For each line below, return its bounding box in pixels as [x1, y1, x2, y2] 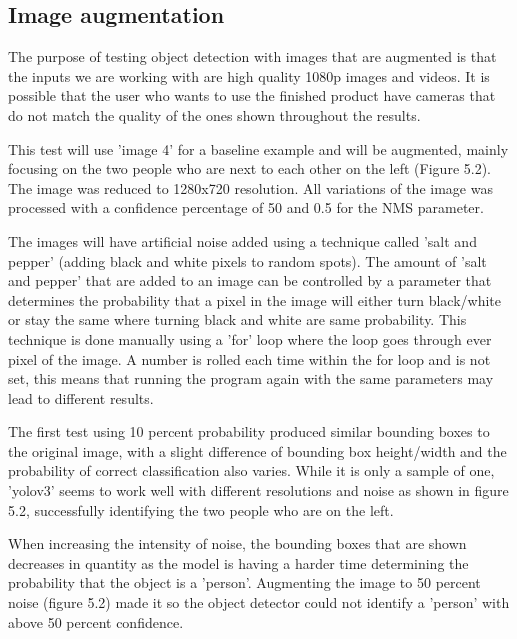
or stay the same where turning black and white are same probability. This [8, 309, 467, 330]
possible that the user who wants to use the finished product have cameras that [8, 85, 496, 106]
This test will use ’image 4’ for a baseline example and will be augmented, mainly [8, 138, 509, 159]
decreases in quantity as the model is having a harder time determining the [8, 552, 469, 573]
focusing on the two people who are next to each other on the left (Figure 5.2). [8, 158, 491, 179]
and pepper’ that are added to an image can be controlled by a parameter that [8, 270, 492, 291]
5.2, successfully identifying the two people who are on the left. [8, 499, 394, 520]
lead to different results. [8, 387, 154, 408]
